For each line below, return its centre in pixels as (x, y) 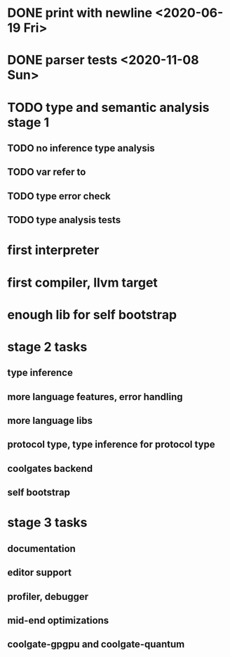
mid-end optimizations (58, 620)
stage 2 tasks (47, 347)
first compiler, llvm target (82, 282)
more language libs (50, 421)
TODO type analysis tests (64, 220)
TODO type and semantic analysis (108, 107)
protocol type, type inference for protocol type (111, 445)
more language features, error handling (95, 397)
